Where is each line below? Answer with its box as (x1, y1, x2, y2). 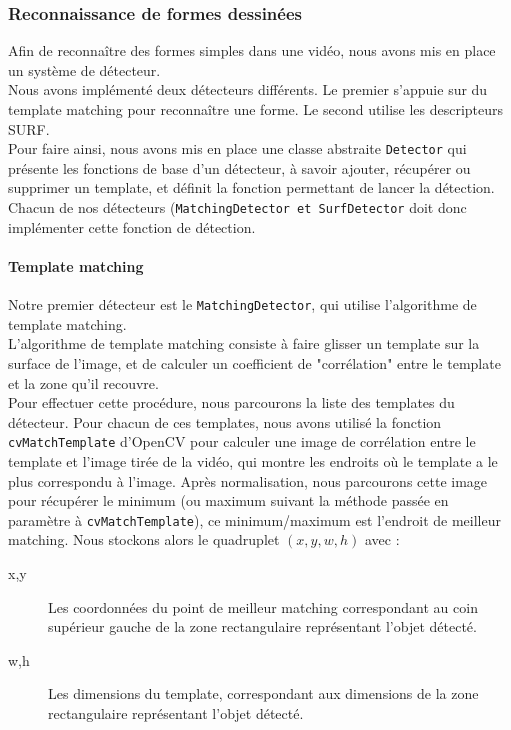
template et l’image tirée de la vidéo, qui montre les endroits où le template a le (8, 450, 498, 471)
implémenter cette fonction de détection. (8, 216, 256, 237)
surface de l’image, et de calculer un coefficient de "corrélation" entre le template (8, 352, 501, 373)
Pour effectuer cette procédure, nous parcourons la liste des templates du (8, 392, 455, 413)
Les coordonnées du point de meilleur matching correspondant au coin (48, 596, 478, 617)
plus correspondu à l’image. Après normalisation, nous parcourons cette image (8, 470, 488, 491)
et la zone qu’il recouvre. (8, 372, 159, 393)
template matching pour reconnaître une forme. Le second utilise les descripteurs (8, 99, 504, 119)
